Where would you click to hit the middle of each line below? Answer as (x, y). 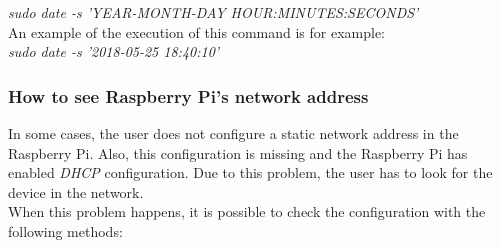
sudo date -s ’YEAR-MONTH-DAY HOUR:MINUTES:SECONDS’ (213, 12)
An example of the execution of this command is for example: (197, 31)
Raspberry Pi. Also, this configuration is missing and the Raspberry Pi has (238, 152)
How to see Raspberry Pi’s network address (188, 95)
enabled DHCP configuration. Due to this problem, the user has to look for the (250, 172)
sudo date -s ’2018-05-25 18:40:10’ (114, 51)
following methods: (65, 230)
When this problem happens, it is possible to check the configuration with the (247, 211)
